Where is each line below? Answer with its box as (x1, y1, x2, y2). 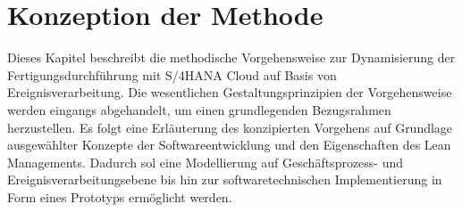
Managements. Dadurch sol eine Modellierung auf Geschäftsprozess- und (7, 152, 404, 171)
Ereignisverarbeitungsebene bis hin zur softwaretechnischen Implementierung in (7, 170, 442, 189)
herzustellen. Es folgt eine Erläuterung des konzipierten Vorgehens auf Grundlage (7, 118, 453, 136)
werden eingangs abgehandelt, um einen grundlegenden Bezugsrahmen (7, 100, 391, 118)
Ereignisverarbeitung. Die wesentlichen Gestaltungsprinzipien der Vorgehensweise (7, 83, 452, 102)
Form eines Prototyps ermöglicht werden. (7, 187, 232, 206)
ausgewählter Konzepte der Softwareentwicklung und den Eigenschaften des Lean (7, 135, 451, 154)
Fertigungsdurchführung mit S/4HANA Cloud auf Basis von (7, 65, 337, 84)
